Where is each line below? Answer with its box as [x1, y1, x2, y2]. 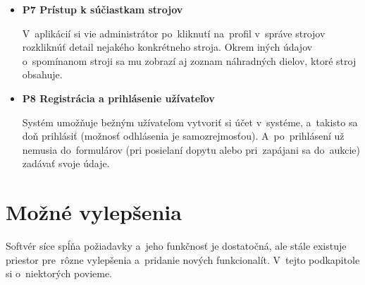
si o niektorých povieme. [6, 266, 113, 281]
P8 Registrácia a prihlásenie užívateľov [22, 90, 215, 105]
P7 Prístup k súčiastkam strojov [22, 2, 183, 16]
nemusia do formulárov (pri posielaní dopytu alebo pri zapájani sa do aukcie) [22, 142, 360, 157]
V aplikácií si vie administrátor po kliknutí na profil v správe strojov [22, 25, 326, 40]
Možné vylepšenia [6, 198, 182, 226]
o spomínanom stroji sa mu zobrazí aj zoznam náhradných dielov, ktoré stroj [22, 53, 357, 68]
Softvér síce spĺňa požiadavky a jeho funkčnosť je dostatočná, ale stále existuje [6, 238, 347, 253]
